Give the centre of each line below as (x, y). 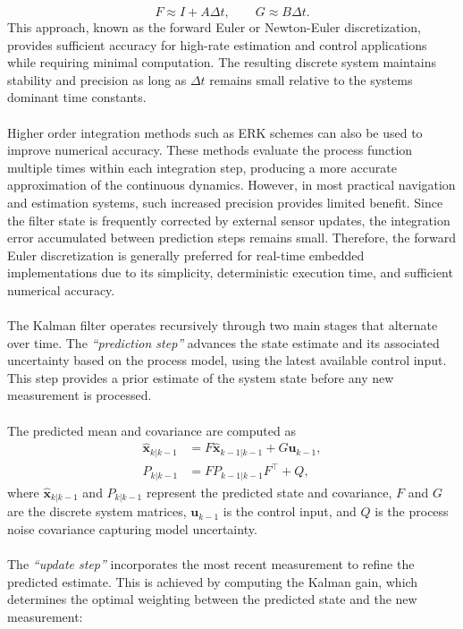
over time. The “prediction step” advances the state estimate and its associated (223, 342)
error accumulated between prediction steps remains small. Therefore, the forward (231, 238)
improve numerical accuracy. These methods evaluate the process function (210, 150)
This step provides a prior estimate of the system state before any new (201, 377)
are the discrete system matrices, (97, 511)
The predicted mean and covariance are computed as (152, 430)
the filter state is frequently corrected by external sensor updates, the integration (229, 220)
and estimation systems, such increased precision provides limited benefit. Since (225, 202)
